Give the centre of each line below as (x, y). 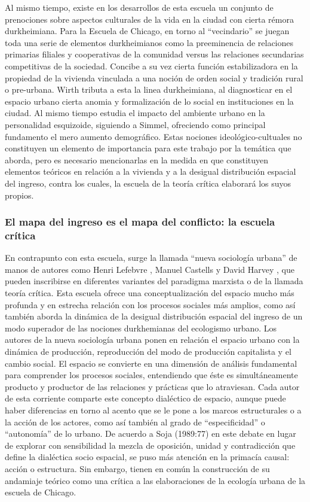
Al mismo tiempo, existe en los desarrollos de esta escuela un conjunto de (139, 7)
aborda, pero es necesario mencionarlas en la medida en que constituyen (137, 159)
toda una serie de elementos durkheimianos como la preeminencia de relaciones (149, 42)
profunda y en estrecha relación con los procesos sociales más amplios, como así (150, 304)
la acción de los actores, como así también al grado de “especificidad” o (135, 422)
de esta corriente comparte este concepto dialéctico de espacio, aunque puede (145, 398)
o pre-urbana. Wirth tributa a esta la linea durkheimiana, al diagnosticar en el (149, 89)
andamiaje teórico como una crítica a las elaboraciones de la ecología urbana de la (155, 480)
